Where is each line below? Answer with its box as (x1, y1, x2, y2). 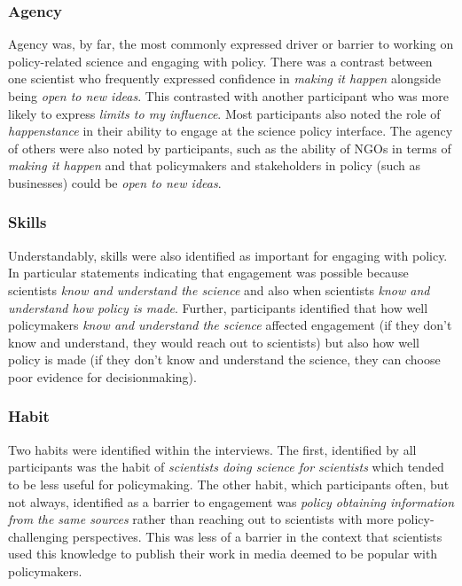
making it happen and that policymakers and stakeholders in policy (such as (8, 156, 421, 175)
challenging (8, 527, 69, 545)
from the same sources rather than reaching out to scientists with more (8, 510, 394, 528)
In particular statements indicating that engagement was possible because (8, 263, 409, 282)
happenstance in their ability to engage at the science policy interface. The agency (8, 121, 453, 140)
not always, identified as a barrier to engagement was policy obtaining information (8, 492, 455, 511)
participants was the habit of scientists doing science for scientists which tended (8, 457, 444, 476)
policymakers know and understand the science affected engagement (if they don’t (8, 316, 452, 334)
